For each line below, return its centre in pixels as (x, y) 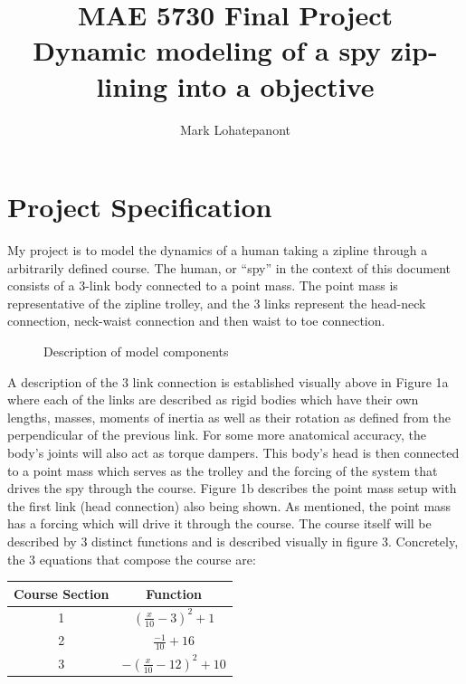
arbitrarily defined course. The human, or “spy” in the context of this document (229, 267)
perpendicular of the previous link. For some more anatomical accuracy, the (217, 435)
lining (132, 85)
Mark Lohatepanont (235, 129)
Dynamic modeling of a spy (207, 50)
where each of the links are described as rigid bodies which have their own (213, 399)
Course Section (62, 593)
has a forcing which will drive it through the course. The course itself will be (219, 523)
